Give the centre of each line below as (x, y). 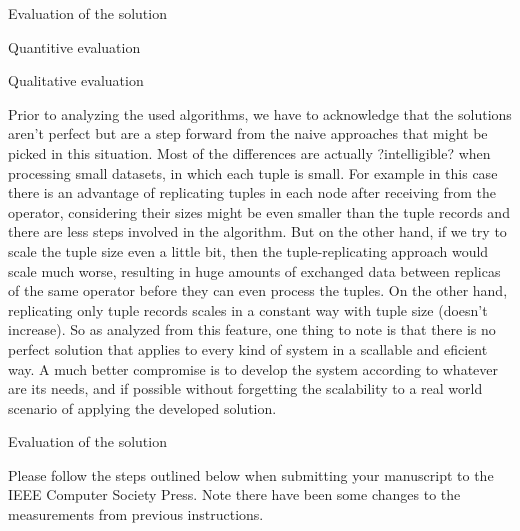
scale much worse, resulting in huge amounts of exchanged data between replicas (254, 270)
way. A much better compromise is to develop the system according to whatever (253, 368)
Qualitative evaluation (76, 80)
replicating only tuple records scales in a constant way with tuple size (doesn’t (248, 309)
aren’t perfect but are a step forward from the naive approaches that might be (248, 133)
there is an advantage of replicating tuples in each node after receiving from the (252, 192)
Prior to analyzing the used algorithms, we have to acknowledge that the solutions (260, 113)
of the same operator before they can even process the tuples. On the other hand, (258, 290)
